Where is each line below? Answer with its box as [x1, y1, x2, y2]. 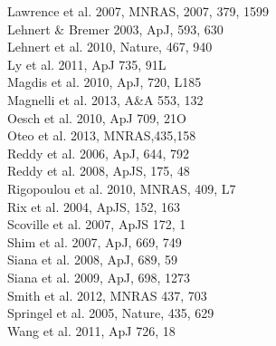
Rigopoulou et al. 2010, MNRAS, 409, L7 [7, 178, 236, 197]
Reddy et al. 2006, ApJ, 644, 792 [7, 143, 190, 162]
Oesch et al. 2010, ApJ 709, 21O [7, 108, 186, 127]
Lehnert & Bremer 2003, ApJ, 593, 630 [7, 19, 224, 38]
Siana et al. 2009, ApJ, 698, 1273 [7, 267, 191, 286]
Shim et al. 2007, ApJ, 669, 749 [7, 232, 182, 251]
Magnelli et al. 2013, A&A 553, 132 [7, 90, 204, 109]
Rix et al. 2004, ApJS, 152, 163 [7, 197, 180, 216]
